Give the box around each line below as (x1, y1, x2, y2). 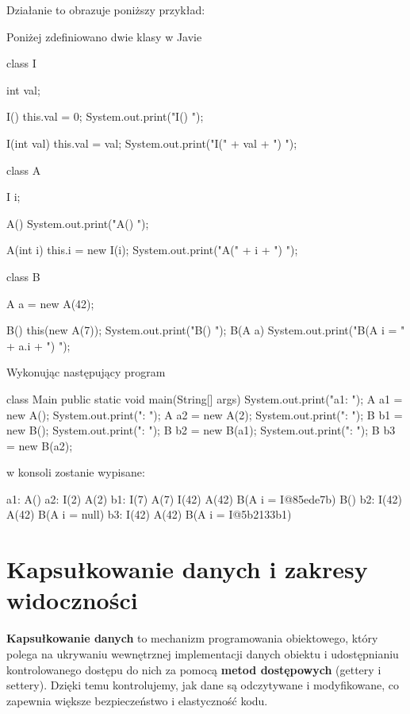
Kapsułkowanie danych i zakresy (6, 553, 368, 585)
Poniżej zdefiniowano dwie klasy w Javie (6, 28, 202, 44)
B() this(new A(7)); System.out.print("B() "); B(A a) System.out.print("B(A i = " (6, 322, 405, 338)
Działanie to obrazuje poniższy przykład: (6, 2, 205, 17)
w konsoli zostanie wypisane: (6, 464, 145, 481)
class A (6, 161, 41, 178)
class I (6, 55, 36, 71)
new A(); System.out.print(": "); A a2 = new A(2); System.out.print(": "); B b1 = (6, 406, 403, 423)
